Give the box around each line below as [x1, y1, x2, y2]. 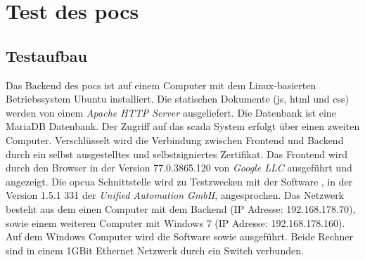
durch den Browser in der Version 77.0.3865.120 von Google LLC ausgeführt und [6, 160, 352, 175]
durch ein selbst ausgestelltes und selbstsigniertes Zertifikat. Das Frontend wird [6, 146, 347, 161]
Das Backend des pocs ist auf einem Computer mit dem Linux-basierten [6, 77, 316, 92]
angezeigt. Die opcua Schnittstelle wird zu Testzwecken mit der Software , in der [6, 174, 353, 188]
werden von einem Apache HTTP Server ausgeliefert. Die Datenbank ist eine [6, 105, 336, 119]
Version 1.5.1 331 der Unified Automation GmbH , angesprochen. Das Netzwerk [6, 188, 345, 202]
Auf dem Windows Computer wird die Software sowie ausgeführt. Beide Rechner [6, 229, 353, 244]
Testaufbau [6, 44, 87, 66]
